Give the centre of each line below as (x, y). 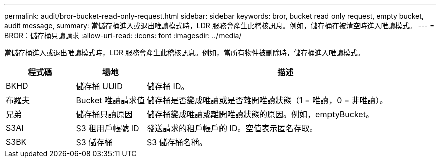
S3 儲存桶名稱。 (177, 142)
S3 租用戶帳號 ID (107, 128)
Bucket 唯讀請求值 (111, 100)
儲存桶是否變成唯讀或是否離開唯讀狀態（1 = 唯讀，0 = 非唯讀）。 (267, 100)
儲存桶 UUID (99, 86)
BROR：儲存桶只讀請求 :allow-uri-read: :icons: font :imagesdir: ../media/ (123, 36)
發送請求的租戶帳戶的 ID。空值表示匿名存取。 (232, 128)
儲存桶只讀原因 (104, 114)
